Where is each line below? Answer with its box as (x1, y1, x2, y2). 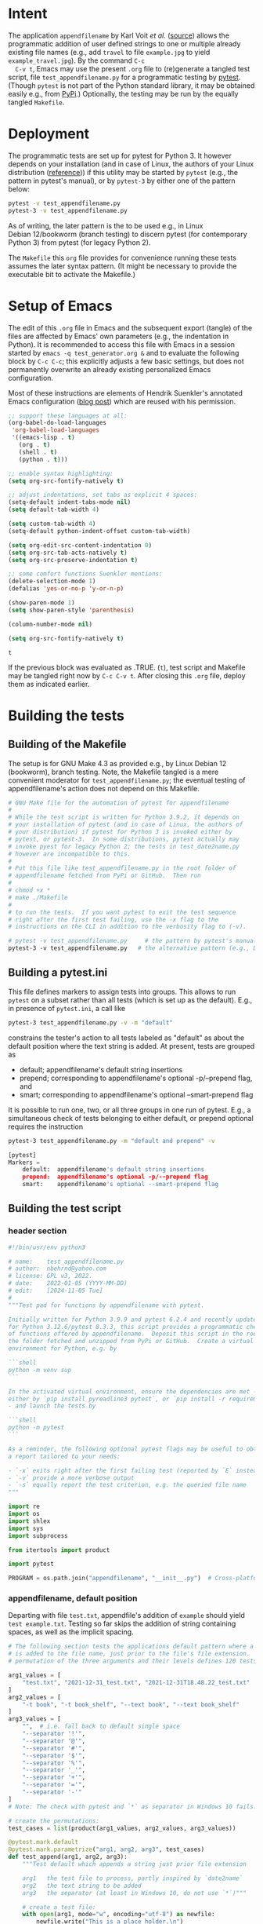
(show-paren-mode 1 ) (8, 599, 76, 607)
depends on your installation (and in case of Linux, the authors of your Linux (8, 159, 254, 169)
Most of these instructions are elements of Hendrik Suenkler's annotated (8, 388, 243, 397)
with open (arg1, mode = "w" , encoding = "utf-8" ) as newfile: (22, 1911, 215, 1919)
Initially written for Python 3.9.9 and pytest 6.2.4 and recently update (8, 1316, 258, 1323)
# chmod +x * (8, 886, 51, 895)
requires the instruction (8, 1122, 84, 1131)
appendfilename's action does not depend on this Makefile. (8, 783, 200, 793)
